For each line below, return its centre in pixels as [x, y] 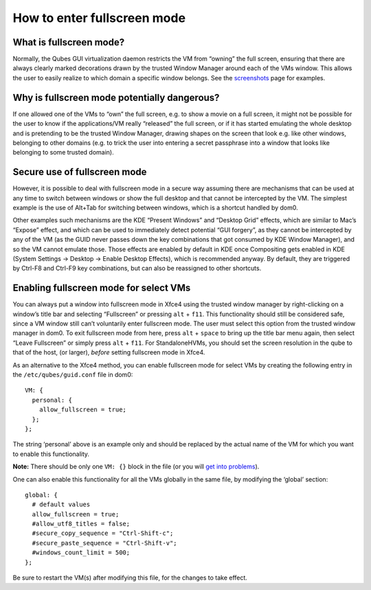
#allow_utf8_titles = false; [81, 524]
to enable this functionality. [51, 454]
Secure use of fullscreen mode [80, 172]
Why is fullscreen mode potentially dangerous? [116, 97]
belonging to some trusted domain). [64, 152]
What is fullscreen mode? [69, 42]
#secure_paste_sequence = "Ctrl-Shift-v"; [105, 543]
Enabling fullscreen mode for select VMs [102, 288]
